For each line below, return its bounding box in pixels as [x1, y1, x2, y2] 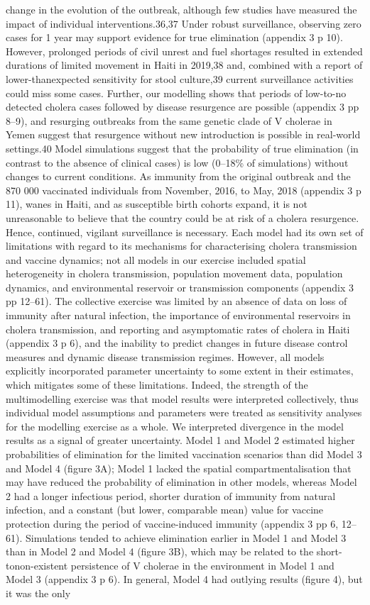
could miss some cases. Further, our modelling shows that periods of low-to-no [6, 85, 347, 100]
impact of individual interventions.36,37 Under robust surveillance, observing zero [6, 16, 361, 30]
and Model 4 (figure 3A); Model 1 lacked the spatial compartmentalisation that [6, 460, 352, 475]
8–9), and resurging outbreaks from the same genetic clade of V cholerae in [6, 113, 332, 128]
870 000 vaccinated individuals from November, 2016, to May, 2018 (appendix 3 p [6, 182, 361, 197]
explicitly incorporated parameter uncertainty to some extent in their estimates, [6, 363, 354, 378]
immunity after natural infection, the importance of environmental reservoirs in [6, 308, 351, 323]
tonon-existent [6, 557, 68, 572]
